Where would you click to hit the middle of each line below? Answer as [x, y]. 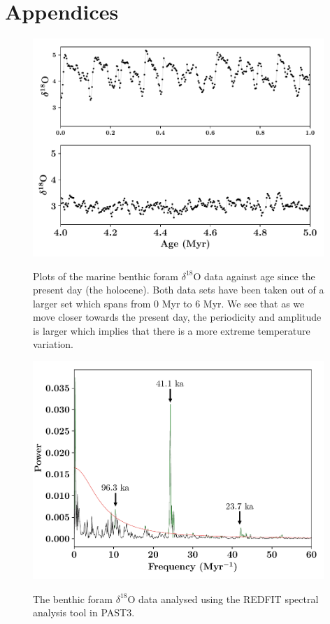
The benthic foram [73, 598]
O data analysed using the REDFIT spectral [223, 598]
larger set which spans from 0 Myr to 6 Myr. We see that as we [169, 303]
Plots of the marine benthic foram [106, 276]
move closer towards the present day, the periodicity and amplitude [177, 317]
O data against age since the [254, 276]
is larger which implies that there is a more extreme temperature [172, 330]
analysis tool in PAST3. [84, 612]
